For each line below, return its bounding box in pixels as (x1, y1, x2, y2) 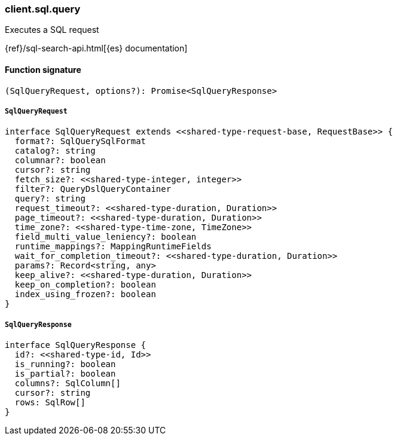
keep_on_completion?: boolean (14, 280, 156, 290)
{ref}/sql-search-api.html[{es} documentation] (5, 43, 188, 54)
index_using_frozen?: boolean (14, 289, 156, 300)
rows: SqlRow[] (14, 398, 85, 408)
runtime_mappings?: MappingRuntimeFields (14, 242, 212, 252)
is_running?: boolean (14, 359, 116, 369)
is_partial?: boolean (14, 369, 116, 379)
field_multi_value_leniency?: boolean (14, 232, 197, 242)
